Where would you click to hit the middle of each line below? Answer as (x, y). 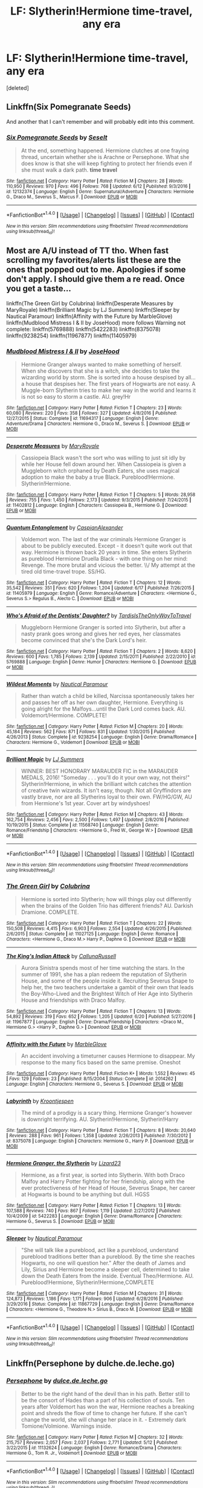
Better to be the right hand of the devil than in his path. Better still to (105, 1394)
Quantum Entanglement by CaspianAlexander (65, 528)
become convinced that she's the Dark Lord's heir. (84, 640)
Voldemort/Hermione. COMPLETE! (64, 715)
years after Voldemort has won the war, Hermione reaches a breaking (108, 1407)
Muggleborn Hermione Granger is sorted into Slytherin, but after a (103, 627)
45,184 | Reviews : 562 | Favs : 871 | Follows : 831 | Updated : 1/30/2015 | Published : (91, 732)
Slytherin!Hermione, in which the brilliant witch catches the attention (106, 784)
